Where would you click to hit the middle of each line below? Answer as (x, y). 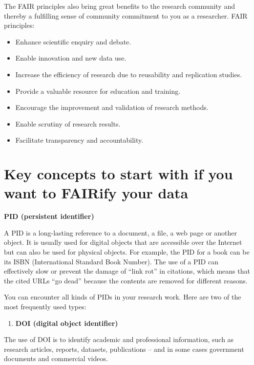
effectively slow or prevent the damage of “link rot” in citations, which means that (127, 271)
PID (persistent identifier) (49, 216)
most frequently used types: (45, 306)
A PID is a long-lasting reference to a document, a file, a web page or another (121, 232)
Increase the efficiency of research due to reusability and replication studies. (129, 74)
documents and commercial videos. (56, 358)
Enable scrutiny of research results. (68, 123)
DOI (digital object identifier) (67, 323)
